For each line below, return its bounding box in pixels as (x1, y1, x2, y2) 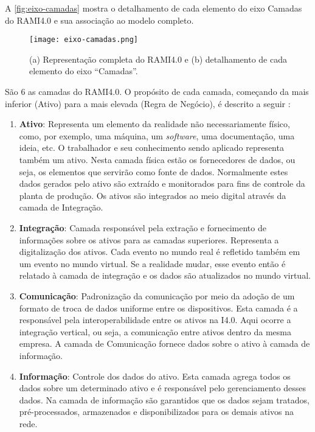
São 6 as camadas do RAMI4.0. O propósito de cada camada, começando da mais (5, 85, 309, 98)
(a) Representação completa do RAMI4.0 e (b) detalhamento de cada (29, 52, 287, 65)
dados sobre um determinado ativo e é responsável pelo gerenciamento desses (19, 381, 306, 394)
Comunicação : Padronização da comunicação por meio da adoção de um (19, 289, 295, 302)
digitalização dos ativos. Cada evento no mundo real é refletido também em (19, 245, 300, 258)
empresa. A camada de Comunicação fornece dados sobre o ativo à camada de (19, 337, 310, 350)
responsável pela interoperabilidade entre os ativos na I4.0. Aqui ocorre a (19, 313, 291, 326)
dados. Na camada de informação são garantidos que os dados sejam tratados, (19, 393, 310, 406)
